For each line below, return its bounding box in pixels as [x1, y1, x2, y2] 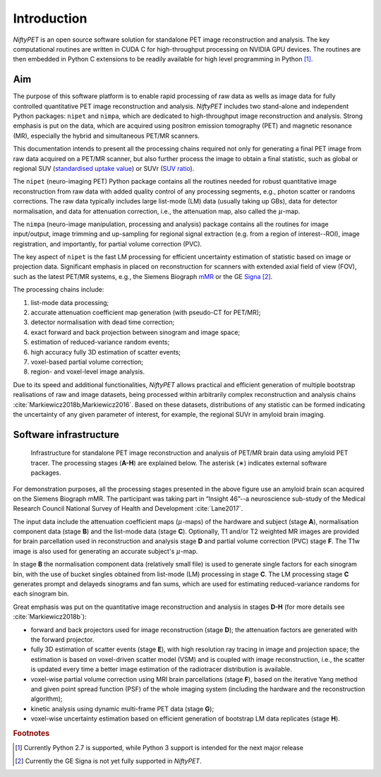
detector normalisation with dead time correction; [30, 318, 175, 326]
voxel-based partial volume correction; [30, 357, 144, 366]
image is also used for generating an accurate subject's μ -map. [13, 547, 198, 555]
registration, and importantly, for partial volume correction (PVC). [13, 239, 202, 248]
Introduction [13, 11, 87, 26]
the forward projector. [30, 636, 95, 643]
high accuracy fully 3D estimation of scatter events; [30, 348, 181, 356]
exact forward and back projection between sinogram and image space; [30, 328, 241, 336]
